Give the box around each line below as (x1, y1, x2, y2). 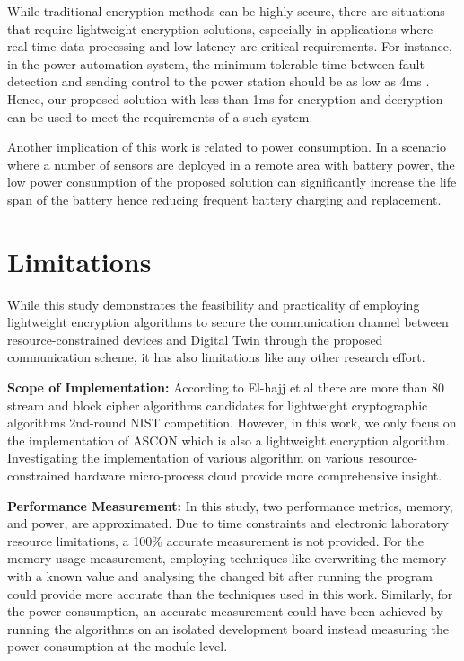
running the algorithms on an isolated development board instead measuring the (7, 619, 450, 638)
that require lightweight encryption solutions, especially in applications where (7, 19, 433, 38)
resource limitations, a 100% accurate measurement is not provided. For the (7, 531, 424, 550)
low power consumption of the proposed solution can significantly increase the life (7, 172, 457, 191)
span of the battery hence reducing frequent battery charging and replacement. (7, 189, 442, 208)
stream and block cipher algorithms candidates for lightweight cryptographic (7, 395, 428, 414)
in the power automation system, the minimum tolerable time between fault (7, 54, 425, 73)
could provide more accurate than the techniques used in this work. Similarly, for (7, 584, 453, 603)
